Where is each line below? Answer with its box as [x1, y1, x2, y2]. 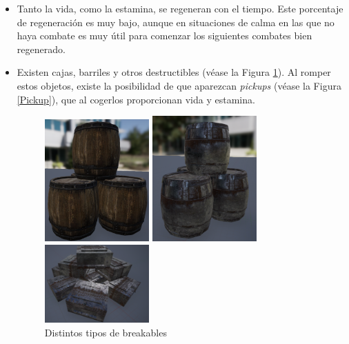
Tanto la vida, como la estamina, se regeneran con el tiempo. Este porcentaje [17, 1, 343, 15]
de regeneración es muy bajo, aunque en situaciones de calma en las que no [17, 14, 335, 29]
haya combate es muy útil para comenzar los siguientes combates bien [17, 28, 312, 43]
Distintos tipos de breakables [44, 325, 167, 339]
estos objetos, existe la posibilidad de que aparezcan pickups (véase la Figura [17, 78, 341, 92]
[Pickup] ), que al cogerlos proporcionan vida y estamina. [17, 92, 255, 106]
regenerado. [17, 41, 66, 56]
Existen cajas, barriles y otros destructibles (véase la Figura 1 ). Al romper [17, 65, 331, 79]
